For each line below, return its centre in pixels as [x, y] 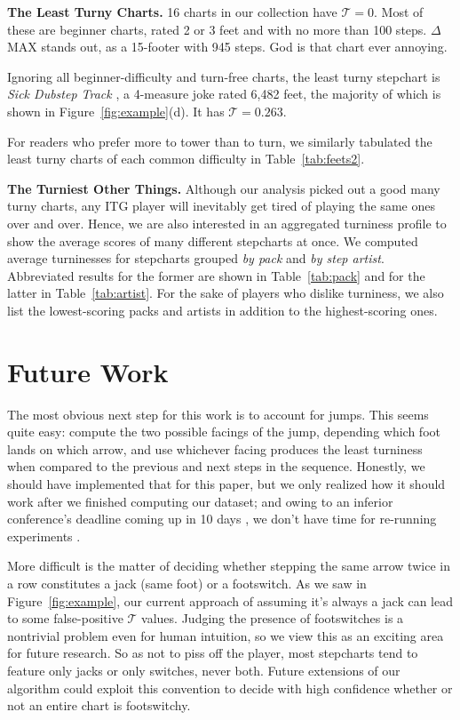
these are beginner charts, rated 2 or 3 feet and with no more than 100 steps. [217, 29]
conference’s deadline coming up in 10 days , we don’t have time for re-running [222, 519]
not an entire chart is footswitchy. [99, 705]
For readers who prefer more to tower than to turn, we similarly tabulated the [220, 141]
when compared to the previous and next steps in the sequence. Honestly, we [216, 466]
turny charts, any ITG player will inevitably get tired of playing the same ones [221, 206]
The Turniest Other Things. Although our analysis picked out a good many [224, 188]
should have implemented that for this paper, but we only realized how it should [226, 484]
